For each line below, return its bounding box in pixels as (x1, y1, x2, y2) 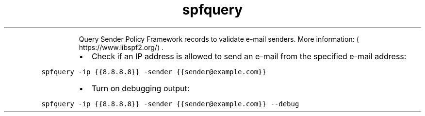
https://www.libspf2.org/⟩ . (79, 43, 164, 51)
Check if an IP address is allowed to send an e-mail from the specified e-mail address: (91, 51, 407, 61)
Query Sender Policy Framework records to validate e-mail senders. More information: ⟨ (79, 34, 360, 43)
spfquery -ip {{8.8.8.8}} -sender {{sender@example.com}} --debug (41, 99, 299, 108)
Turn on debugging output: (91, 83, 190, 93)
